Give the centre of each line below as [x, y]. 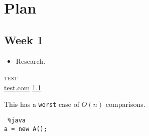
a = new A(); [26, 129]
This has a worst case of [42, 104]
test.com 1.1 [23, 87]
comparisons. [125, 104]
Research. [31, 60]
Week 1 [24, 39]
